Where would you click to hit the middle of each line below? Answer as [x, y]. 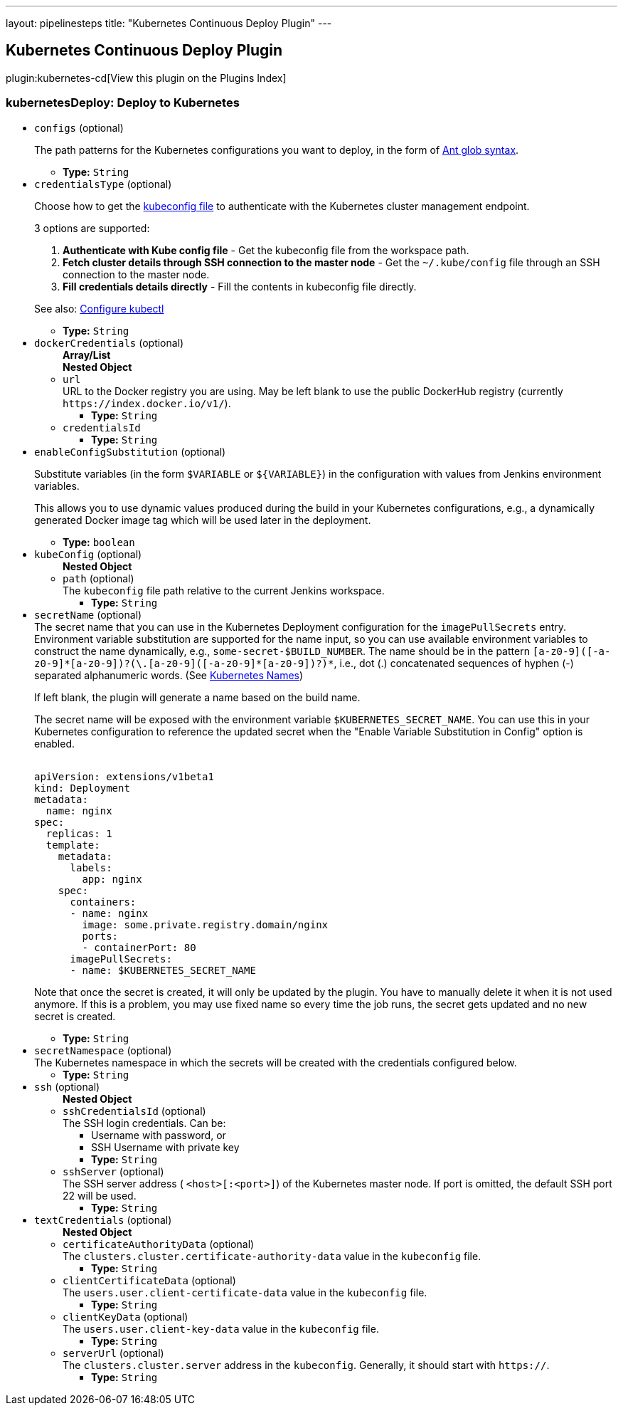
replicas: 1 [79, 833]
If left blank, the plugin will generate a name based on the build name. [197, 697]
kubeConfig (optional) [88, 554]
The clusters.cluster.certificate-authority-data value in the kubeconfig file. [272, 1256]
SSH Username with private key [165, 1147]
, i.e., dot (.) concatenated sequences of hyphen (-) [454, 663]
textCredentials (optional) [103, 1219]
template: [73, 845]
